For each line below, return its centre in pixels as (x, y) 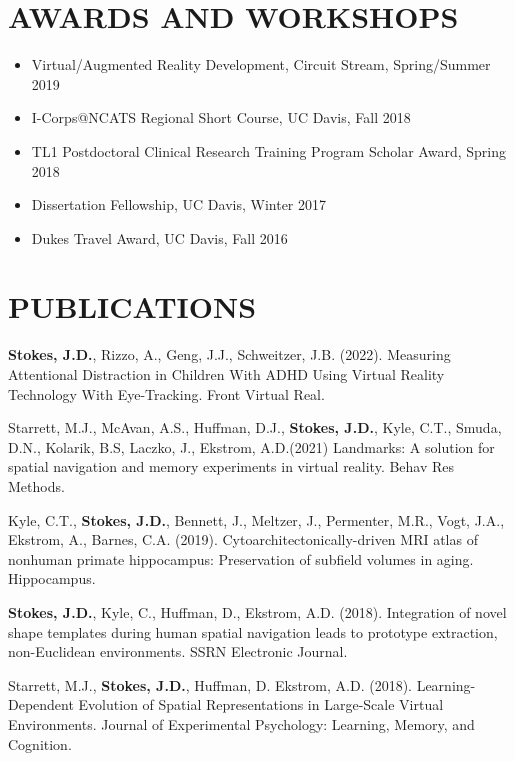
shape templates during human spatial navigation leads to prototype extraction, (253, 631)
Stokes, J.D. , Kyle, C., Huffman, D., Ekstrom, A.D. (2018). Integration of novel (257, 611)
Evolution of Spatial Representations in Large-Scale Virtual (261, 704)
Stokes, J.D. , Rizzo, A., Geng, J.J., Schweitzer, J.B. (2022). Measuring (229, 354)
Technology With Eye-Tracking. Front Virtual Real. (166, 393)
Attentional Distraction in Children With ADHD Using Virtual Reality (226, 374)
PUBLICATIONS (132, 306)
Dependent (41, 704)
